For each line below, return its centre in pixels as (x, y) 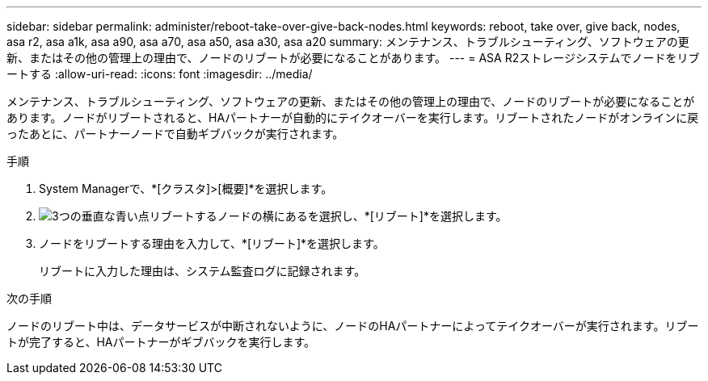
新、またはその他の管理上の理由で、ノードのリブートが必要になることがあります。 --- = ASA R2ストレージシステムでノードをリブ (353, 58)
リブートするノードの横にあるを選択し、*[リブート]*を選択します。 (328, 216)
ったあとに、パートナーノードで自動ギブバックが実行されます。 (175, 134)
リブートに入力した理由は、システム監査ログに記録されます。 (202, 271)
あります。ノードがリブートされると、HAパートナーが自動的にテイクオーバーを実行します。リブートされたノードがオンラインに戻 (353, 117)
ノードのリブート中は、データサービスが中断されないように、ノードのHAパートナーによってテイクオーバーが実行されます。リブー (353, 326)
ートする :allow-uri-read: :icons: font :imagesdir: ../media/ (160, 74)
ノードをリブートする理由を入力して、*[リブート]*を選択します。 (212, 243)
